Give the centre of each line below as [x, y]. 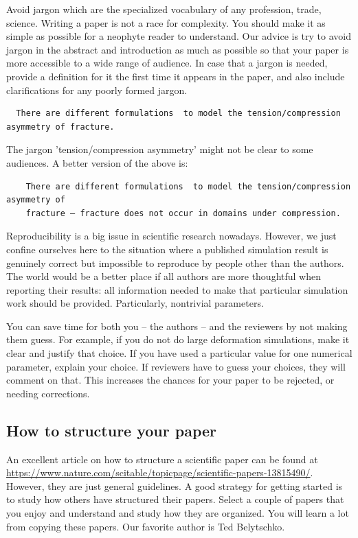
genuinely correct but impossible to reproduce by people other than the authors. [175, 262]
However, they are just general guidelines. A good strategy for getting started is [175, 486]
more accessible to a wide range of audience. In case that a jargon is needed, [167, 63]
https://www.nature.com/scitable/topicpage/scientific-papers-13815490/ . [160, 472]
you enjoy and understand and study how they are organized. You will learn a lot [178, 513]
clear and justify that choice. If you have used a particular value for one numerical [179, 353]
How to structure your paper [112, 430]
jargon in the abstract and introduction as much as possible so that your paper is [178, 49]
